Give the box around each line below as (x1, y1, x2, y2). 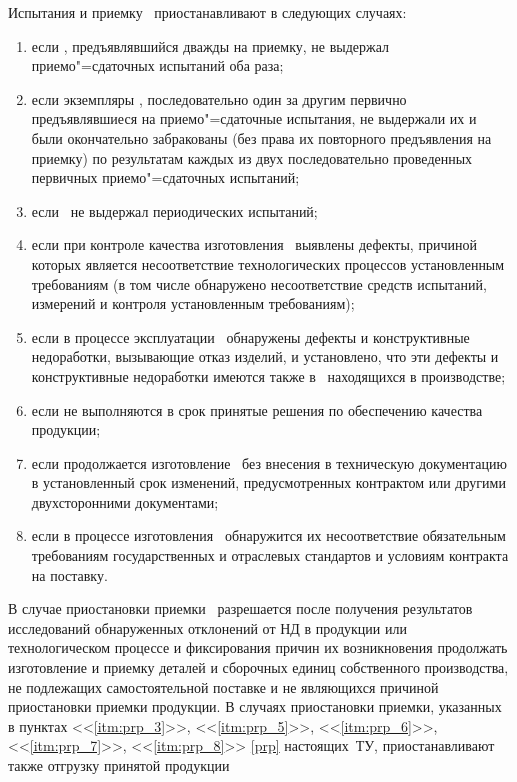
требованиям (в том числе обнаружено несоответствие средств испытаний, (31, 273, 487, 294)
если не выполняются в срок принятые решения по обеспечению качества (31, 399, 483, 420)
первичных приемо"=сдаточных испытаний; (31, 167, 300, 188)
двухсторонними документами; (31, 491, 219, 512)
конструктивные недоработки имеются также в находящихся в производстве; (31, 365, 506, 386)
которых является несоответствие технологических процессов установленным (31, 253, 505, 274)
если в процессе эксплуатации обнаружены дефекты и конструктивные (31, 326, 470, 347)
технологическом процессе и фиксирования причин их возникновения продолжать (8, 637, 508, 658)
